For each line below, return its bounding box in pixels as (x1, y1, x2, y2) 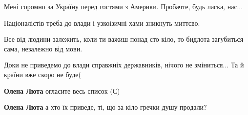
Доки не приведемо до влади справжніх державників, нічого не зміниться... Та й (4, 60, 244, 70)
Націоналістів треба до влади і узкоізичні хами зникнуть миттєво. (4, 17, 200, 28)
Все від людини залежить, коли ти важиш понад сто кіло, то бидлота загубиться (4, 34, 244, 44)
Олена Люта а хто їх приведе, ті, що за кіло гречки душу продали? (4, 102, 207, 112)
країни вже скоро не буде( (4, 69, 81, 79)
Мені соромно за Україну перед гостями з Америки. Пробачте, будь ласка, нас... (4, 1, 243, 11)
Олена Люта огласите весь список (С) (4, 85, 120, 96)
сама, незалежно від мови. (4, 43, 83, 53)
